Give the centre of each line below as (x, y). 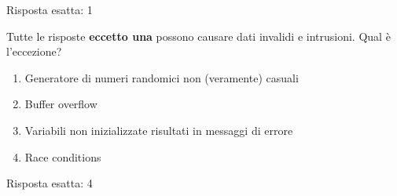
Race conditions (63, 156)
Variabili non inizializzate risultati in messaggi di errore (159, 130)
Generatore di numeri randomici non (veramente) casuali (162, 77)
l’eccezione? (34, 51)
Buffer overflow (61, 104)
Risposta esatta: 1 (50, 9)
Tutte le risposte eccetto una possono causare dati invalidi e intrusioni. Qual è (198, 36)
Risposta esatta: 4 (50, 183)
